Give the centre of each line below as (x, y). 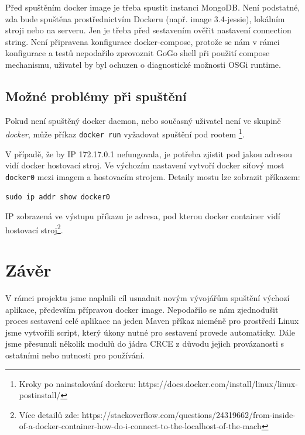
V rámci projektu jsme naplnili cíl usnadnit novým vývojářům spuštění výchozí (148, 298)
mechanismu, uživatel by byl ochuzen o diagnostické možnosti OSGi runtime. (143, 64)
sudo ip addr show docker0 (58, 197)
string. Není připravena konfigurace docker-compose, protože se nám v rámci (143, 41)
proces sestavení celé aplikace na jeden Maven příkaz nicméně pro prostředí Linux (152, 321)
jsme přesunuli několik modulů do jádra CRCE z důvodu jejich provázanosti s (145, 343)
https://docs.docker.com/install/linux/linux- (218, 383)
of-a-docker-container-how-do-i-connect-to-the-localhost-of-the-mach (140, 426)
